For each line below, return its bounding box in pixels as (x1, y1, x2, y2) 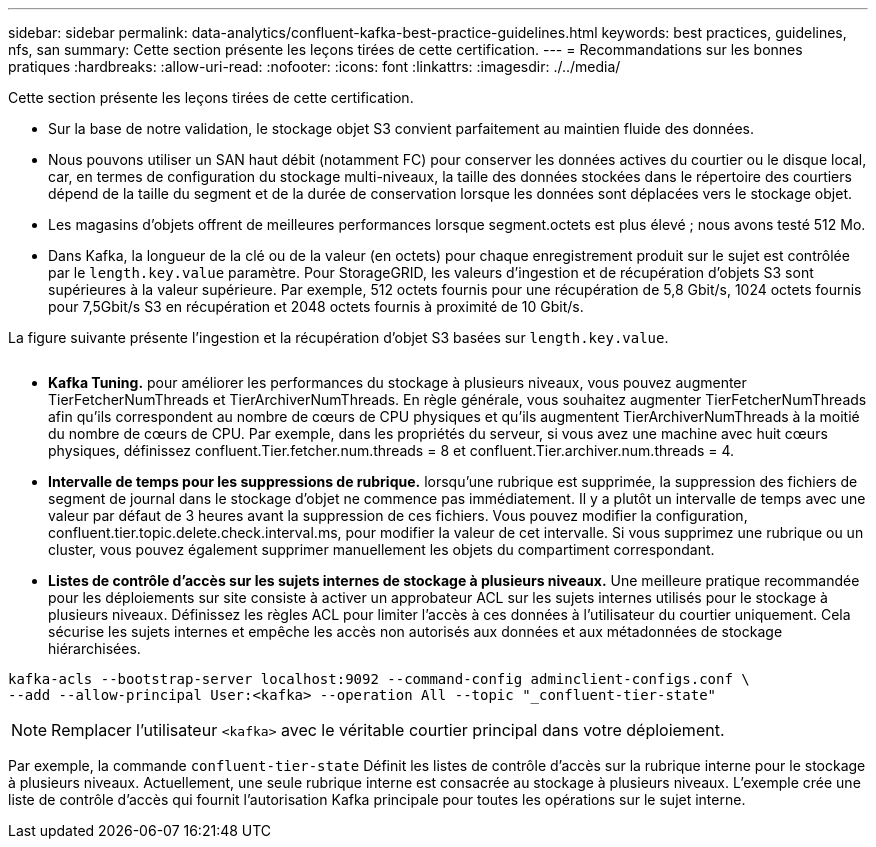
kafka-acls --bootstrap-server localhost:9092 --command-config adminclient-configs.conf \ (8, 671, 750, 687)
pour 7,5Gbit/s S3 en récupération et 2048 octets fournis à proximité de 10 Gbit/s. (48, 298, 584, 315)
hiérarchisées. (48, 640, 141, 657)
